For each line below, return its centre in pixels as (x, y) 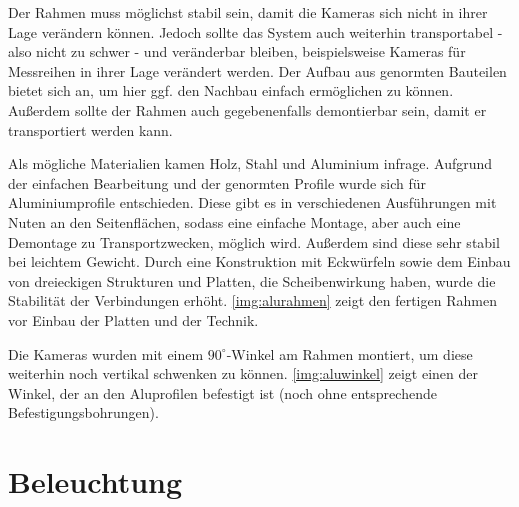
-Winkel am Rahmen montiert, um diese (349, 353)
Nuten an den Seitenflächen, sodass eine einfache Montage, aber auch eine (234, 221)
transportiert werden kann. (90, 129)
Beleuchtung (95, 481)
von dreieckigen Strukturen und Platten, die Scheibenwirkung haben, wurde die (252, 280)
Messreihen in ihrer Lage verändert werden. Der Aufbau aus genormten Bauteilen (257, 70)
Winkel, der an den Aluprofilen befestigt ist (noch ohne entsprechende (222, 392)
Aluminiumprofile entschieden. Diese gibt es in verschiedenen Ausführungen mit (252, 202)
